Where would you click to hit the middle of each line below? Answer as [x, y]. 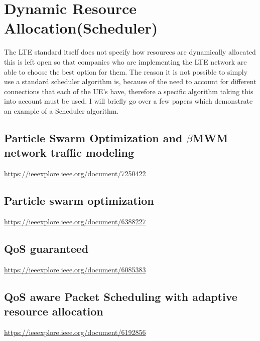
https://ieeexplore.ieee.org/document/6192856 [75, 332]
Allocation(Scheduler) [81, 28]
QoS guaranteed [46, 248]
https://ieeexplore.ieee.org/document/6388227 [75, 221]
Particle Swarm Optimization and [93, 137]
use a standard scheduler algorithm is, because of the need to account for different [130, 81]
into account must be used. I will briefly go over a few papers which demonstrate [128, 101]
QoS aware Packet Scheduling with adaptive [121, 296]
